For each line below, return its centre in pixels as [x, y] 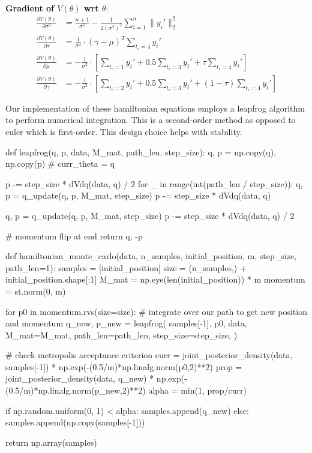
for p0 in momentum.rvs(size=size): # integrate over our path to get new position [156, 311]
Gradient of [30, 8]
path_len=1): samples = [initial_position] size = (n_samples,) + [126, 267]
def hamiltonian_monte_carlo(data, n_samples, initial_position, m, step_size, [151, 256]
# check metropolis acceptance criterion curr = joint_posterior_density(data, [149, 355]
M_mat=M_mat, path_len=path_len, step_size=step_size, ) [121, 334]
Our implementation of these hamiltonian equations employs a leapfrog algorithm [155, 108]
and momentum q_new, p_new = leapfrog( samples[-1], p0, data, [126, 323]
